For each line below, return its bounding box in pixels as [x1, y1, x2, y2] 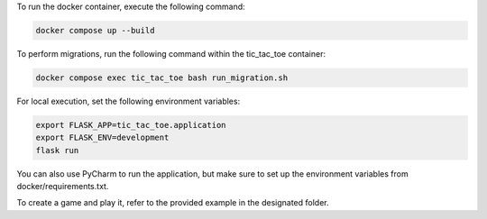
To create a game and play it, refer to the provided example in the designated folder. [16, 197, 329, 208]
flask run [35, 145, 79, 155]
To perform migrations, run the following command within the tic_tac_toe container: [16, 48, 326, 59]
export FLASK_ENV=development [35, 132, 170, 143]
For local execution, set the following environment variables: [16, 96, 241, 106]
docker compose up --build [35, 25, 155, 35]
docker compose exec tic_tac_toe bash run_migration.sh [35, 72, 289, 83]
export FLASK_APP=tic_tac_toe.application [35, 120, 226, 130]
